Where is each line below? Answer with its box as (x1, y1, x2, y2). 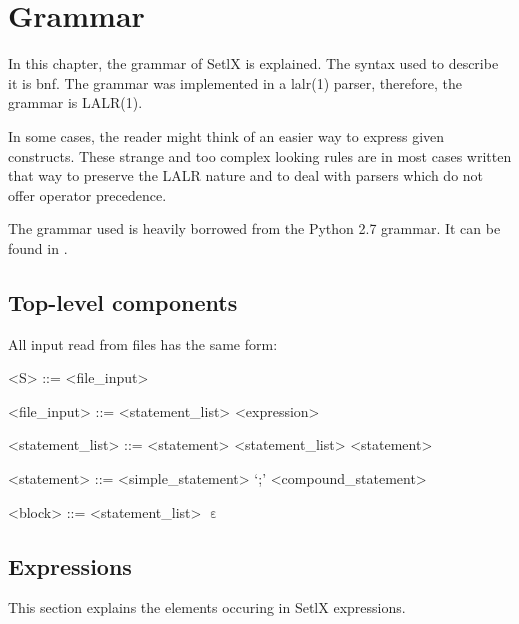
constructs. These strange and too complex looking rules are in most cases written (8, 145, 512, 166)
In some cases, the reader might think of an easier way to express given (8, 125, 445, 146)
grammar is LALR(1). (8, 92, 143, 113)
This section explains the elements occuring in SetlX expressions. (8, 597, 406, 618)
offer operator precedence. (8, 184, 167, 205)
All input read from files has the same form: (8, 333, 278, 354)
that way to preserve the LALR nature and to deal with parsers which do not (8, 165, 484, 186)
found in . (8, 237, 68, 258)
